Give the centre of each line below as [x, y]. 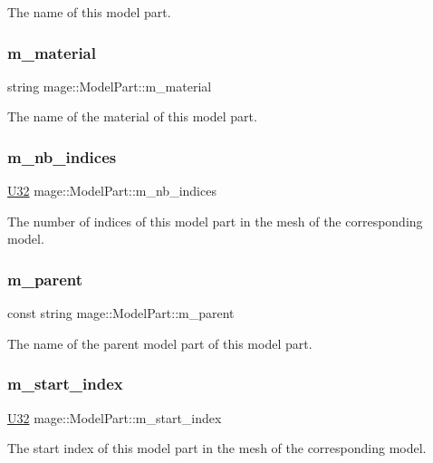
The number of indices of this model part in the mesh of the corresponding [215, 221]
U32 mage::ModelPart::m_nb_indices [112, 191]
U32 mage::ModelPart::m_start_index [115, 417]
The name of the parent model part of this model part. [160, 343]
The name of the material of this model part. [132, 116]
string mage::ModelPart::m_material [110, 86]
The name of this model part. [89, 12]
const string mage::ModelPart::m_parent [121, 313]
